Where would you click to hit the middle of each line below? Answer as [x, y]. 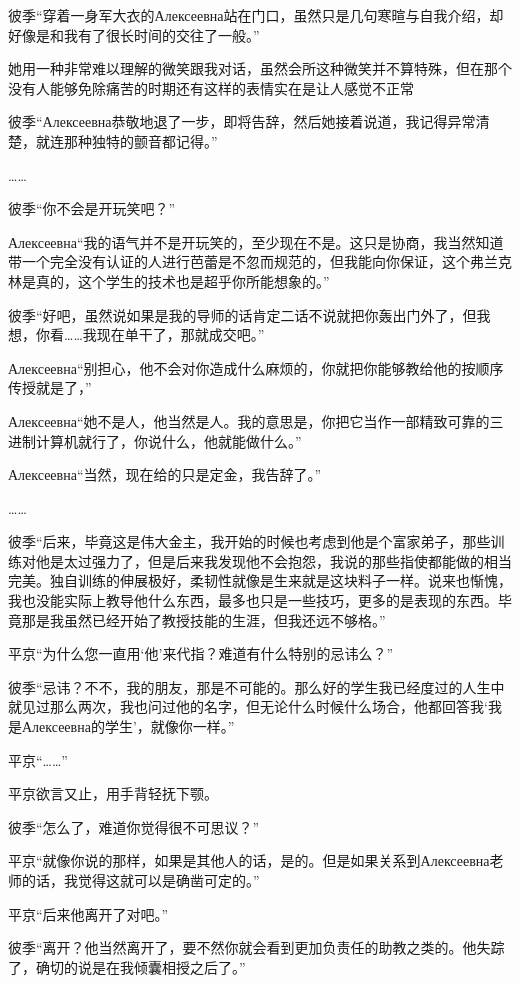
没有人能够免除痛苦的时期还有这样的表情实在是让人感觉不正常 [211, 87]
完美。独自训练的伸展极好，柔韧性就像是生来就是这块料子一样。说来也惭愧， [260, 580]
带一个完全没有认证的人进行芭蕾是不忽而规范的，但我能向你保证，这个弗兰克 [260, 261]
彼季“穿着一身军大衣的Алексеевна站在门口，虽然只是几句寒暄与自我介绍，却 [256, 15]
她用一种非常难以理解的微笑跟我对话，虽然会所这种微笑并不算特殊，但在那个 [260, 68]
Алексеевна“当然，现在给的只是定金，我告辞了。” [165, 474]
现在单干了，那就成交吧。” [180, 334]
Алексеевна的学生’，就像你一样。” [128, 726]
